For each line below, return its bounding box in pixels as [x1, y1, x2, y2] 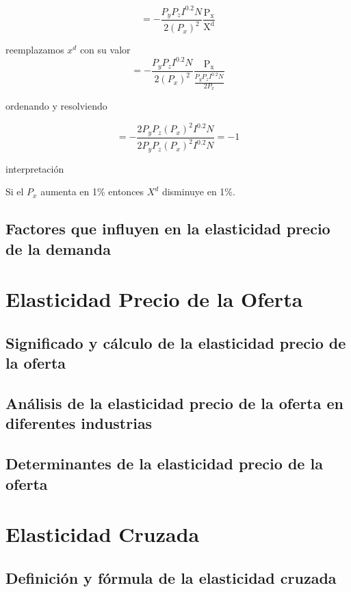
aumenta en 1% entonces [40, 184, 144, 199]
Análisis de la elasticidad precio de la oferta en [5, 392, 343, 413]
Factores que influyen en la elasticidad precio [5, 218, 330, 239]
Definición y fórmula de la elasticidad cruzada [5, 567, 337, 588]
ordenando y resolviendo [5, 99, 107, 113]
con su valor [79, 42, 131, 57]
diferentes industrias [5, 412, 153, 434]
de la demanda [5, 238, 111, 259]
